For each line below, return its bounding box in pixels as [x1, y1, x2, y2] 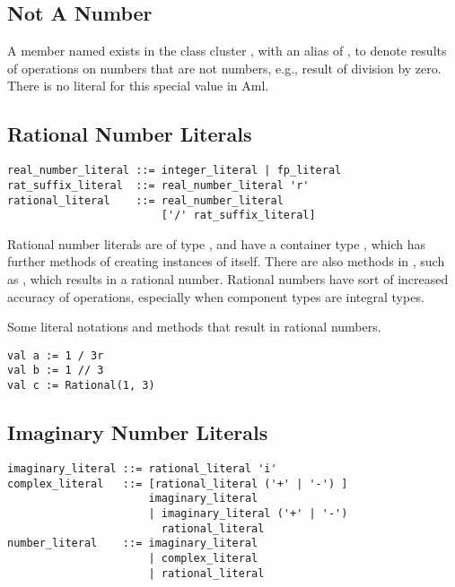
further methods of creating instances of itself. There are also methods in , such [7, 252, 445, 271]
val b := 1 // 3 [7, 364, 104, 377]
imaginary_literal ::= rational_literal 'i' [7, 462, 277, 475]
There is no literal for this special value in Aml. [7, 76, 269, 95]
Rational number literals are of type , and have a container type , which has [7, 234, 426, 253]
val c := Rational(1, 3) [7, 379, 155, 393]
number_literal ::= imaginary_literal [7, 537, 258, 550]
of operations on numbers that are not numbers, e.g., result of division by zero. [7, 58, 442, 77]
